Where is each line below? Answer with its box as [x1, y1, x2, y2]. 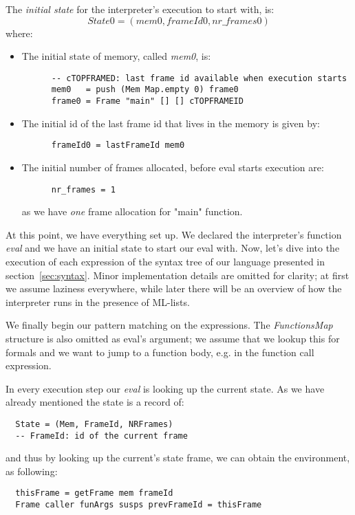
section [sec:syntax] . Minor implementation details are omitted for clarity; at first [6, 267, 349, 282]
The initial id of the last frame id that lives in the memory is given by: [21, 116, 320, 130]
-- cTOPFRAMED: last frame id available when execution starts [51, 73, 347, 83]
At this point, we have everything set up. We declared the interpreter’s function [6, 227, 342, 241]
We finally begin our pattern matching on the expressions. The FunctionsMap [6, 318, 333, 332]
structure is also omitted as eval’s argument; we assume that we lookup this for [6, 331, 340, 345]
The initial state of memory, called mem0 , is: [21, 49, 211, 63]
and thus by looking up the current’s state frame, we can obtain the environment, [6, 450, 350, 465]
